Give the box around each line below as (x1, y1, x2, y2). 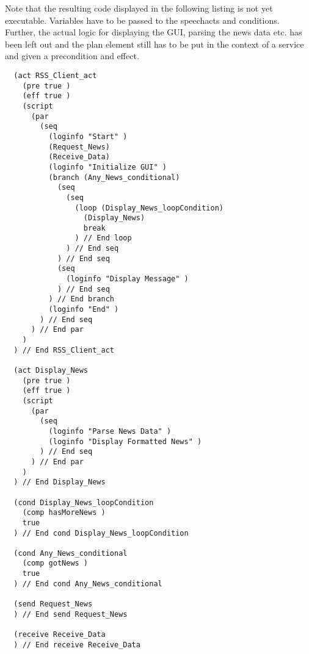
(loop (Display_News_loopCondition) (75, 203, 224, 212)
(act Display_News (13, 366, 89, 375)
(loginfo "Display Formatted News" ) (48, 437, 202, 446)
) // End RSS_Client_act (13, 345, 114, 354)
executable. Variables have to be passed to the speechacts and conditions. (5, 13, 280, 26)
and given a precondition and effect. (5, 49, 139, 62)
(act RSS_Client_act (13, 71, 97, 80)
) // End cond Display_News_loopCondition (13, 528, 189, 537)
